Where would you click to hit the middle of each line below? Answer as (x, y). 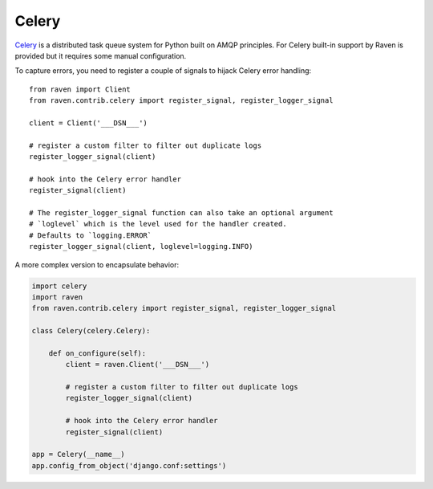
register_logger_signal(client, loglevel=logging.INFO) (141, 247)
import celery (59, 286)
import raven (57, 297)
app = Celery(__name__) (79, 454)
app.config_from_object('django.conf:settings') (129, 465)
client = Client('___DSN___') (89, 123)
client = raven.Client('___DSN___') (138, 365)
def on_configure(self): (97, 353)
